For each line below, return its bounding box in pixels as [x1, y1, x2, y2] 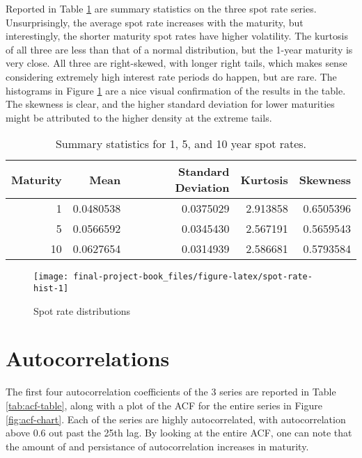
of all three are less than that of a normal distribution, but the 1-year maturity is [6, 42, 353, 56]
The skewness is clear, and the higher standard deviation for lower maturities [6, 97, 335, 111]
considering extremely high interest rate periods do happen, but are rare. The [6, 69, 337, 83]
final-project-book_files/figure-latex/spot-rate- [73, 272, 313, 282]
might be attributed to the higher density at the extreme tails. [6, 110, 272, 124]
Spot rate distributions [33, 303, 131, 318]
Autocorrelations [6, 344, 170, 373]
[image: [33, 272, 69, 282]
